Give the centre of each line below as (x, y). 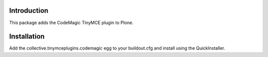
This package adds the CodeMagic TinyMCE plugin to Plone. (71, 23)
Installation (27, 37)
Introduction (29, 11)
